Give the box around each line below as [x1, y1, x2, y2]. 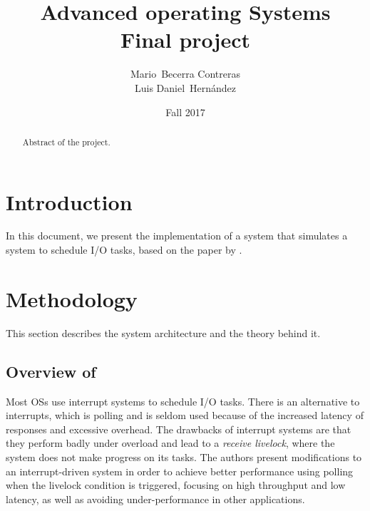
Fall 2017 [165, 104, 205, 119]
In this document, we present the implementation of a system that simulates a [6, 228, 348, 243]
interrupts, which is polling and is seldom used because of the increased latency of [6, 408, 364, 423]
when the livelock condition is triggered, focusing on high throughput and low [6, 478, 346, 492]
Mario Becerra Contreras [130, 66, 241, 81]
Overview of [6, 360, 96, 382]
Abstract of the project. [22, 135, 111, 148]
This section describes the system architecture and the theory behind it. [6, 325, 321, 340]
